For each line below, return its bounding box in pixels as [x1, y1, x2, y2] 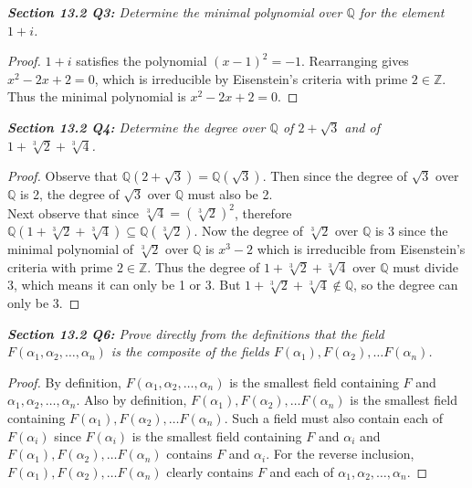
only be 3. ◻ [7, 293, 80, 313]
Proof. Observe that [7, 166, 119, 186]
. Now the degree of [194, 221, 303, 240]
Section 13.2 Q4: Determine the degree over [7, 117, 266, 136]
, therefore [234, 203, 292, 222]
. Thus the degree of [147, 257, 260, 276]
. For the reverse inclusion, [266, 444, 414, 463]
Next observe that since [7, 203, 140, 222]
